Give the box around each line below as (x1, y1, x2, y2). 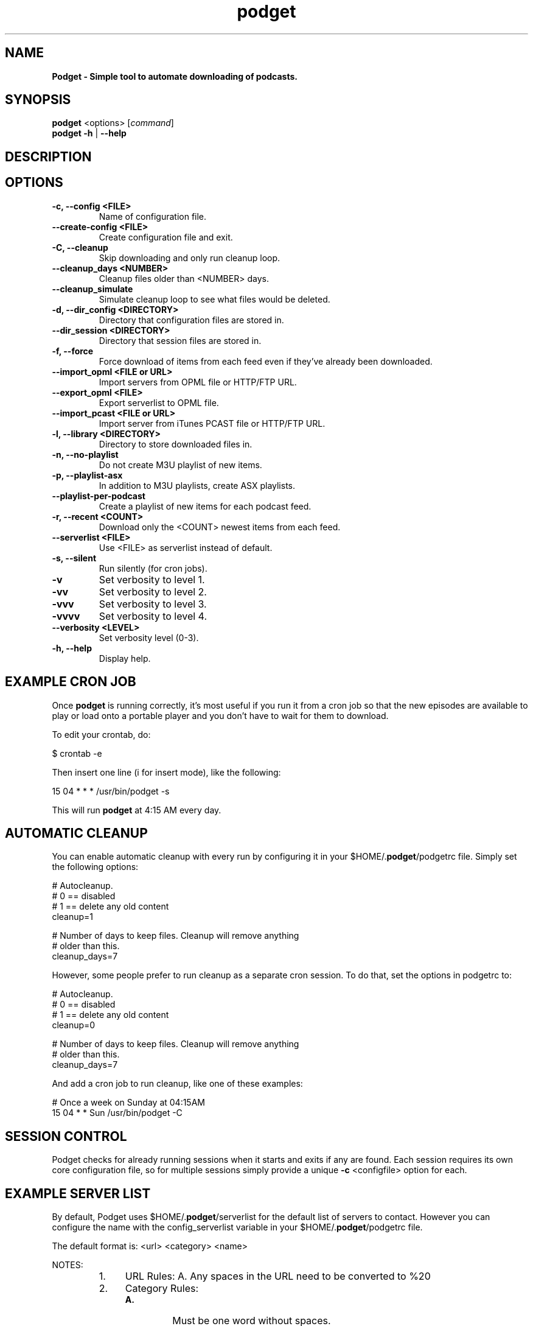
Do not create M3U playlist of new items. (99, 459, 262, 470)
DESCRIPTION (5, 149, 92, 164)
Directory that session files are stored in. (99, 335, 262, 346)
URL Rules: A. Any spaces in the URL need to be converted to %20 (125, 1270, 431, 1283)
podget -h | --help (52, 128, 127, 139)
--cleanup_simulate (52, 283, 133, 294)
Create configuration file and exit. (99, 231, 233, 242)
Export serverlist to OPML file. (99, 397, 219, 408)
